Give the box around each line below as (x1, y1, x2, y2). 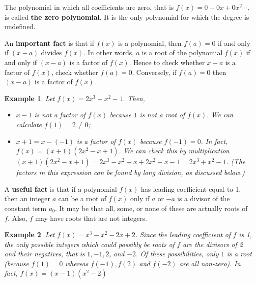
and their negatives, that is (4, 248, 85, 259)
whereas (65, 258, 88, 268)
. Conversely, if (132, 67, 177, 77)
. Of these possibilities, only (136, 248, 219, 259)
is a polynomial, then (118, 37, 182, 48)
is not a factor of (34, 109, 85, 120)
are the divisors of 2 (182, 239, 243, 249)
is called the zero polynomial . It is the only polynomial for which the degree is (4, 11, 249, 22)
